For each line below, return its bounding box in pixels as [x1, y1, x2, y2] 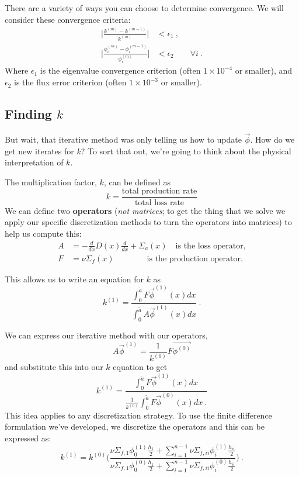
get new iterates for [5, 144, 74, 157]
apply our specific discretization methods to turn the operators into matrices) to [5, 216, 292, 228]
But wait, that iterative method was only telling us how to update [5, 133, 242, 146]
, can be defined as [103, 175, 171, 188]
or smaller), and [235, 64, 293, 77]
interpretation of [5, 156, 64, 168]
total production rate [121, 187, 197, 196]
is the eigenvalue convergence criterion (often [40, 64, 201, 77]
